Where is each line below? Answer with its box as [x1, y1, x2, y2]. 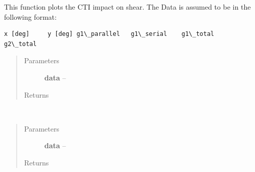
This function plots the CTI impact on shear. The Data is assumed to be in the [4, 2, 251, 12]
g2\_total [4, 40, 37, 48]
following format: [4, 11, 57, 22]
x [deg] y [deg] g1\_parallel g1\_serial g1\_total [4, 30, 215, 38]
